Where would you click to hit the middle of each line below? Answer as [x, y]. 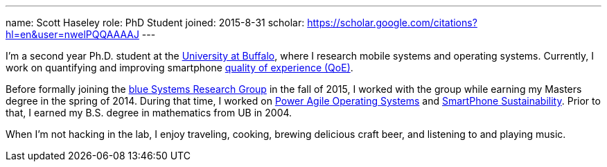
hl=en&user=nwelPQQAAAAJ [72, 34]
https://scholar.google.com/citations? [392, 23]
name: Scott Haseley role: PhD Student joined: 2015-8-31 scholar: [155, 23]
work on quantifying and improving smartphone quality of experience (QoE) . [179, 68]
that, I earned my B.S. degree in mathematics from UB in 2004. [149, 113]
